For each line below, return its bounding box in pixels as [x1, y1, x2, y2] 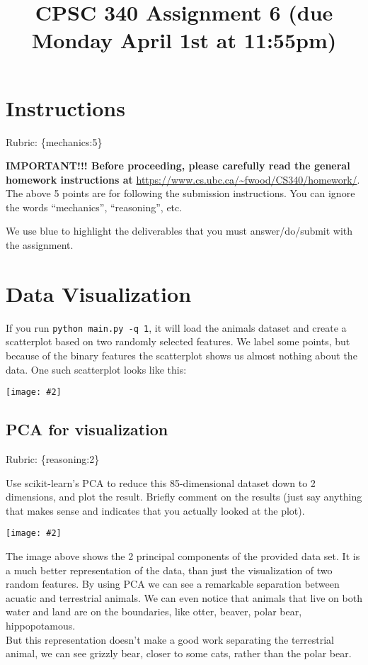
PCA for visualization [6, 418, 168, 440]
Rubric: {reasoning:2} [6, 452, 100, 466]
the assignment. [6, 238, 74, 252]
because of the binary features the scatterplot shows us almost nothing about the [6, 348, 357, 363]
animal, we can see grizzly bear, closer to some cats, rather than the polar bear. [6, 646, 352, 661]
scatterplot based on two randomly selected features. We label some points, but [6, 334, 350, 349]
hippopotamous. [6, 618, 76, 633]
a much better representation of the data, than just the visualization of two [6, 562, 333, 577]
